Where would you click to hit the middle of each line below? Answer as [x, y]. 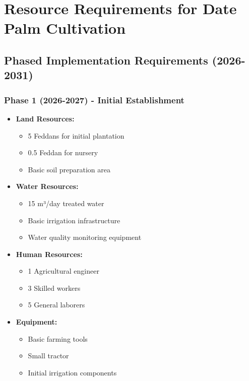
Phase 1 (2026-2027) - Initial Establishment [94, 100]
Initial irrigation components [72, 372]
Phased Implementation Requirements [106, 60]
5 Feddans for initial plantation [76, 135]
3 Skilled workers [54, 288]
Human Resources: [49, 254]
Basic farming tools [58, 338]
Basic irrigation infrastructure [74, 220]
